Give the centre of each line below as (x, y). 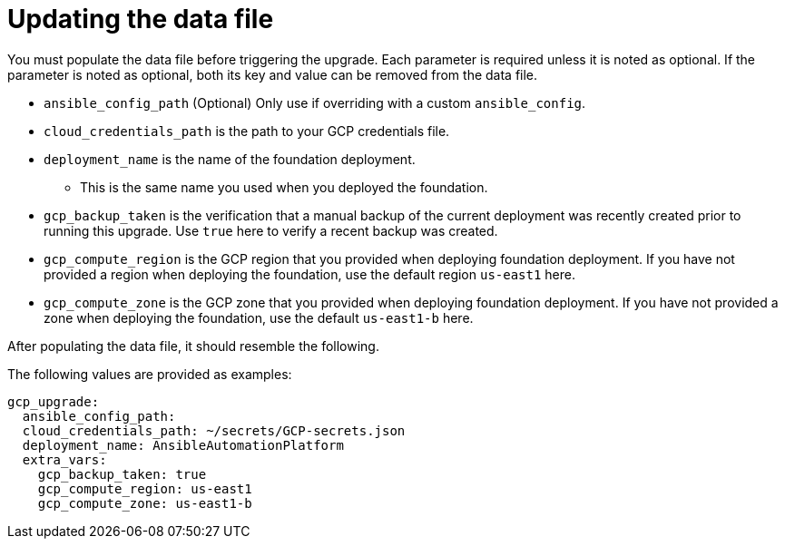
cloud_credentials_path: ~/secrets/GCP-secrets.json (214, 430)
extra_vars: (64, 459)
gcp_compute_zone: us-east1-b (145, 503)
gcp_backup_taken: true (122, 474)
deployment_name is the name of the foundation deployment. (230, 159)
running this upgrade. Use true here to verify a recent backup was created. (271, 230)
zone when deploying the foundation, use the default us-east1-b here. (259, 317)
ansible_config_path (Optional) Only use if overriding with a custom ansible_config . (315, 102)
